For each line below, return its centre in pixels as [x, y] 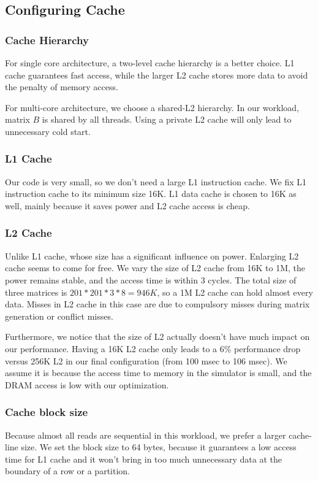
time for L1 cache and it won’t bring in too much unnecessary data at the [143, 459]
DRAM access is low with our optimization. [87, 384]
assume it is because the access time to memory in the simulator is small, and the [158, 373]
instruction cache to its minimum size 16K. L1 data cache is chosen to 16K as [151, 194]
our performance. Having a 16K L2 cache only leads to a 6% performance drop [153, 348]
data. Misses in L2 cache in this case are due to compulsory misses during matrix [157, 304]
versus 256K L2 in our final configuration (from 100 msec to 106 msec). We [146, 360]
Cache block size [47, 412]
